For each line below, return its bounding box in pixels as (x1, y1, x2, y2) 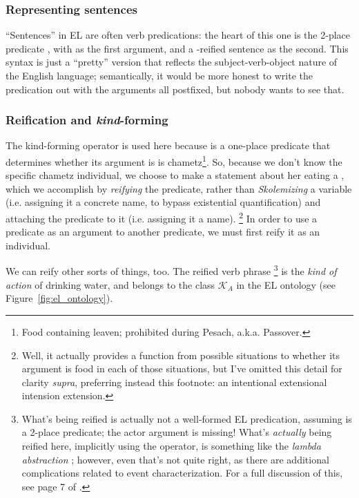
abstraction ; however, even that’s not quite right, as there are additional (21, 452, 329, 466)
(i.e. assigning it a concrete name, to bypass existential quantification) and (6, 195, 321, 209)
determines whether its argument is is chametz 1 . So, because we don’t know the (6, 153, 342, 169)
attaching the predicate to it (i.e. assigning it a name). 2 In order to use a (6, 209, 318, 225)
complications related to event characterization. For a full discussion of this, (21, 466, 343, 480)
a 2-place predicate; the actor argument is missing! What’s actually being (21, 425, 332, 439)
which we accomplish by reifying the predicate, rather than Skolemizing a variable (6, 181, 352, 195)
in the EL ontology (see (236, 277, 336, 291)
